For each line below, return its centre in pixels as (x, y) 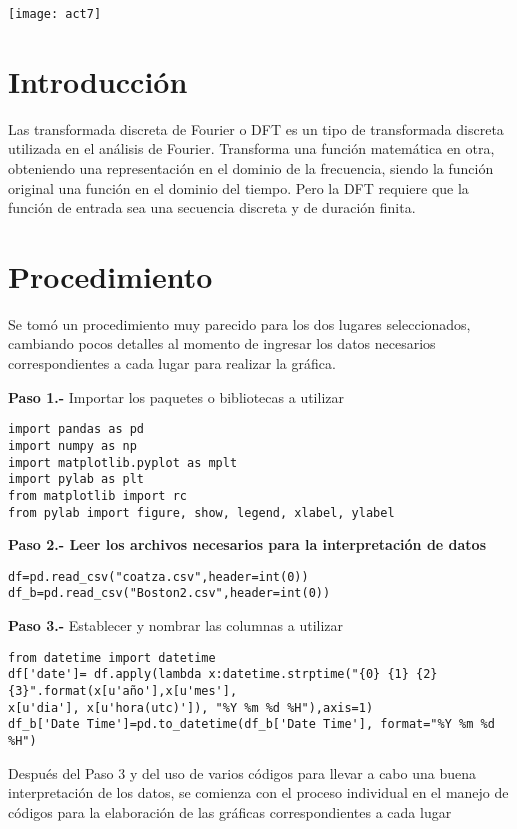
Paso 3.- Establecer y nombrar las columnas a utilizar (176, 625)
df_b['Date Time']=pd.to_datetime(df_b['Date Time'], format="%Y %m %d (251, 724)
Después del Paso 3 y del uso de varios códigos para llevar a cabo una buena (242, 772)
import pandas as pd (76, 429)
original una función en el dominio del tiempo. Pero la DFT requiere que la (238, 187)
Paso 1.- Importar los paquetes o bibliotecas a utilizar (176, 396)
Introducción (98, 80)
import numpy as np (72, 445)
